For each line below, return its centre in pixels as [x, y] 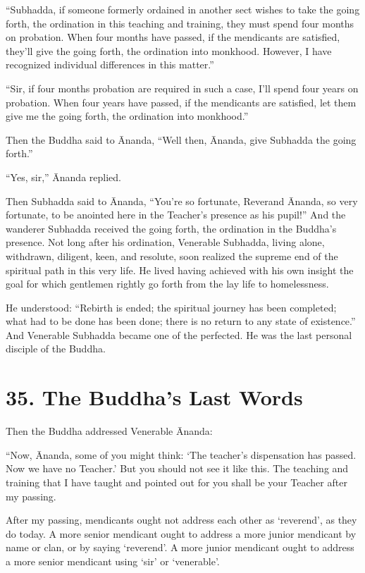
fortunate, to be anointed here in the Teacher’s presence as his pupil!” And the [176, 215]
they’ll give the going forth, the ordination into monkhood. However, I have [169, 50]
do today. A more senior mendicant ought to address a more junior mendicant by [181, 533]
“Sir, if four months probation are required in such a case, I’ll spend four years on [182, 88]
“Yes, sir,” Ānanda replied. [63, 177]
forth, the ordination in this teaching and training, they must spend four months [180, 23]
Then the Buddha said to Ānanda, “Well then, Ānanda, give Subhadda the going [181, 139]
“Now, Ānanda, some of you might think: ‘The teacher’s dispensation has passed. [181, 454]
